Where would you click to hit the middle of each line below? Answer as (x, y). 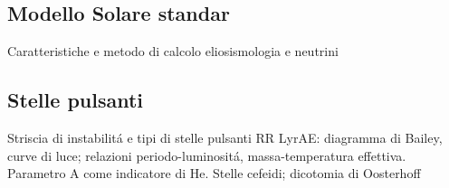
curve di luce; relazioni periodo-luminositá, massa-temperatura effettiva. (207, 155)
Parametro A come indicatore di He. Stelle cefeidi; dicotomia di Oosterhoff (214, 173)
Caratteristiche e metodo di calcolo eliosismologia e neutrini (173, 51)
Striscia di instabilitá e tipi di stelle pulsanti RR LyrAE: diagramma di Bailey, (225, 137)
